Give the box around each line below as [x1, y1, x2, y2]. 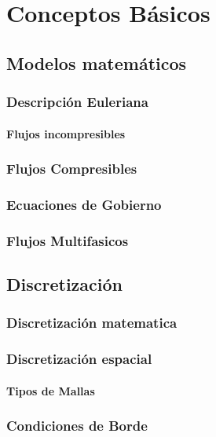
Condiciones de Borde [6, 416, 148, 435]
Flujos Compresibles [6, 159, 137, 178]
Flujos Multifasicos [6, 230, 129, 250]
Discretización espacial [6, 349, 152, 369]
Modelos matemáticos [6, 50, 187, 75]
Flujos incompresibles [6, 125, 126, 141]
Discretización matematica [6, 313, 178, 332]
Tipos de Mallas [6, 382, 95, 398]
